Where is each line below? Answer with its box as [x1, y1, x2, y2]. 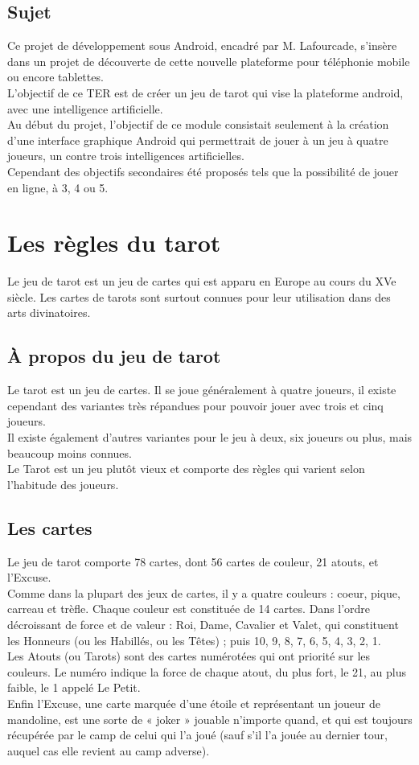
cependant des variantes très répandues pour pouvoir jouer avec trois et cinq [7, 397, 384, 413]
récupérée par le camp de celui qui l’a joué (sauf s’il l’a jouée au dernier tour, [7, 726, 388, 743]
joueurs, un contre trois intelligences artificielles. [7, 147, 244, 164]
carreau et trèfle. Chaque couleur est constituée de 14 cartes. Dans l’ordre [7, 600, 371, 617]
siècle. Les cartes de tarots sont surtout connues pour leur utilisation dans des [7, 288, 391, 305]
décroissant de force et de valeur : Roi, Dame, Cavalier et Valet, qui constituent [7, 615, 399, 632]
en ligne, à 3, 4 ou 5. [7, 179, 109, 195]
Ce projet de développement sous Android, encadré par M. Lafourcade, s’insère [7, 37, 397, 54]
